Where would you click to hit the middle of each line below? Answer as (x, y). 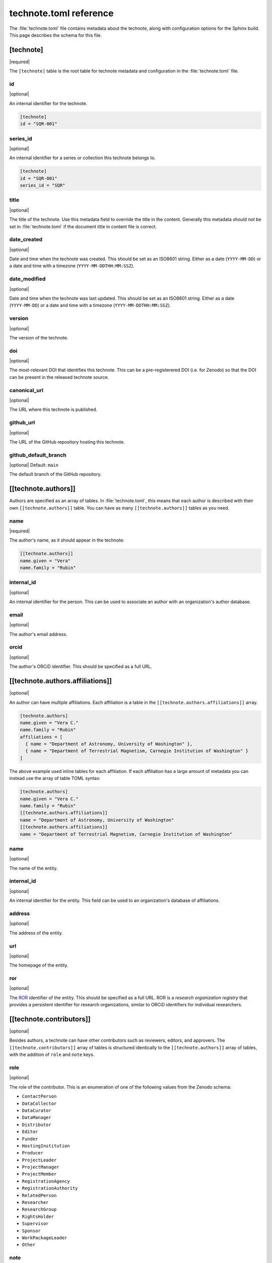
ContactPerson (39, 1097)
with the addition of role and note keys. (52, 1055)
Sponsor (31, 1231)
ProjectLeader (39, 1160)
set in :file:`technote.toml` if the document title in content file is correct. (83, 226)
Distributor (37, 1125)
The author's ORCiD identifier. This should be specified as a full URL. (81, 666)
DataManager (37, 1118)
